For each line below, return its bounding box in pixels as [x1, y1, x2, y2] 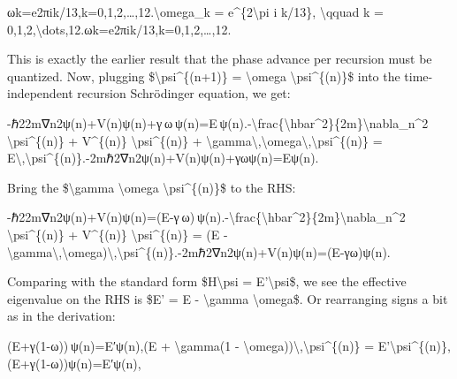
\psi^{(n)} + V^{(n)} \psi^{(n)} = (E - [7, 224, 228, 243]
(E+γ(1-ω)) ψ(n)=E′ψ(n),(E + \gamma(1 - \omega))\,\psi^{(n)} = [7, 336, 375, 354]
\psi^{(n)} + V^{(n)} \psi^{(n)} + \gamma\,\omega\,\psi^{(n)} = [7, 131, 383, 149]
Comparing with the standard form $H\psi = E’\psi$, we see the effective [7, 272, 407, 291]
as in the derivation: [7, 307, 116, 325]
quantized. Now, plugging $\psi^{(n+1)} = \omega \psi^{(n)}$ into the [7, 66, 400, 85]
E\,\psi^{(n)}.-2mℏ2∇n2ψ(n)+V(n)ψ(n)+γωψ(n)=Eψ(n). [7, 148, 319, 167]
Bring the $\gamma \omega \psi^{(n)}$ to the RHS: [7, 178, 296, 196]
